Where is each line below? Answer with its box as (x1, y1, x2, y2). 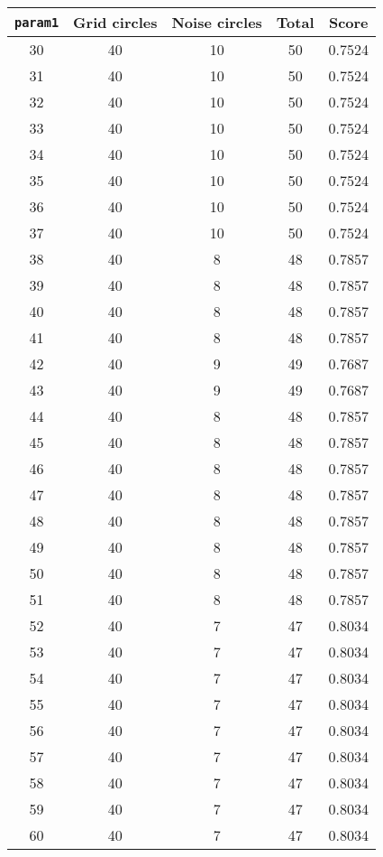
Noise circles (171, 12, 262, 33)
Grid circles (73, 12, 158, 33)
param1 (14, 14, 59, 30)
